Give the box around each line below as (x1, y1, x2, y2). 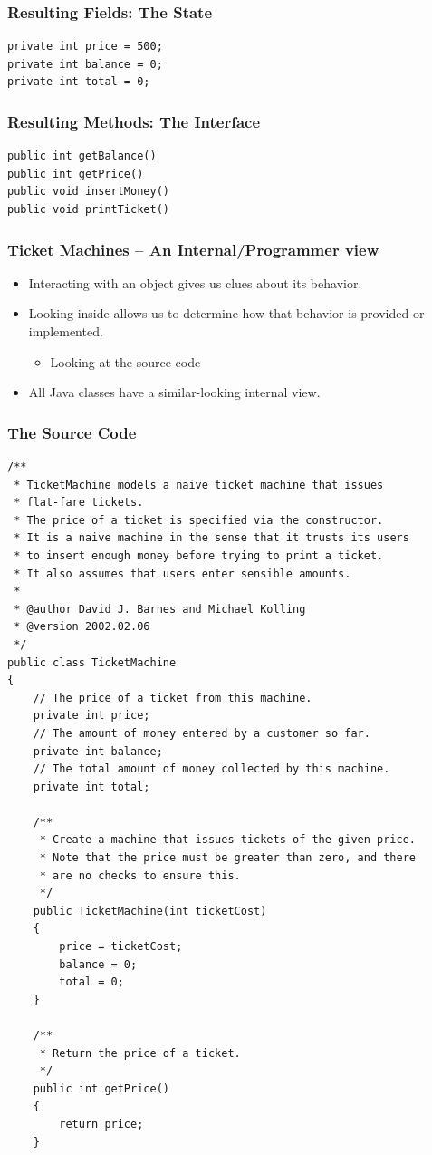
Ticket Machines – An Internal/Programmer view (7, 238, 379, 260)
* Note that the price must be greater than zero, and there (39, 851, 417, 865)
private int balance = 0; (7, 57, 163, 71)
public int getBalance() (7, 150, 157, 163)
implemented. (28, 322, 103, 340)
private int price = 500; (7, 40, 163, 53)
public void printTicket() (7, 203, 169, 216)
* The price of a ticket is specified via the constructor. (14, 513, 384, 527)
